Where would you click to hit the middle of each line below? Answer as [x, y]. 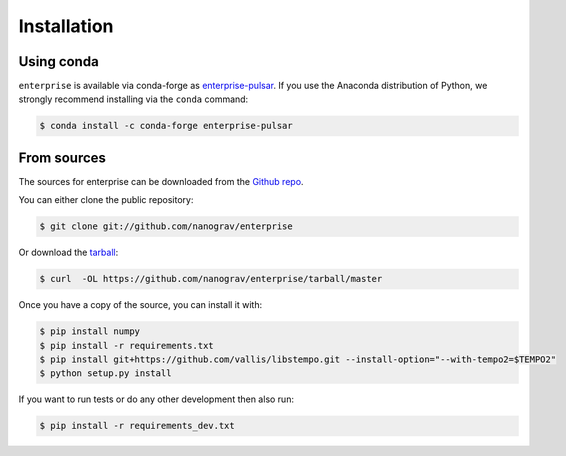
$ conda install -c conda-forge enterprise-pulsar [166, 126]
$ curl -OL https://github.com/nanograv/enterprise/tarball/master [211, 279]
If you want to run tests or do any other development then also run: [156, 399]
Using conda [58, 61]
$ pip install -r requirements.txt [126, 345]
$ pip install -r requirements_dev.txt [137, 426]
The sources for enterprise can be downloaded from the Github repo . [161, 181]
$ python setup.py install [105, 373]
